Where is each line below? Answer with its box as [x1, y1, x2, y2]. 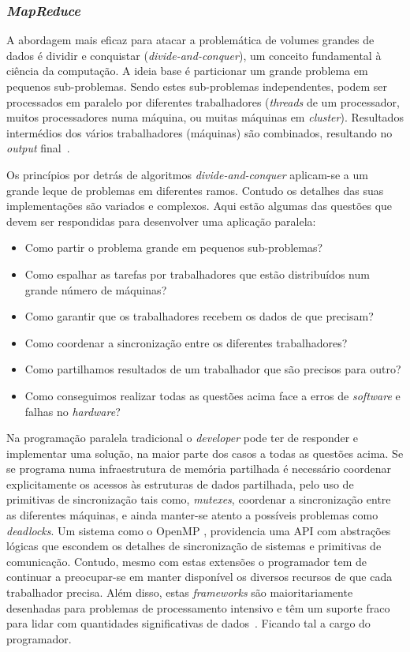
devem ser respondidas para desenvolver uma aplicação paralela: [6, 212, 316, 229]
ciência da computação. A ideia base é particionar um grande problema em [6, 62, 368, 79]
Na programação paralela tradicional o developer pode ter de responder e [6, 429, 359, 446]
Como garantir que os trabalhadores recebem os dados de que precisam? [24, 308, 374, 324]
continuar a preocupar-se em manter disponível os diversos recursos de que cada [6, 568, 393, 585]
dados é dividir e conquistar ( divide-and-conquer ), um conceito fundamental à [6, 47, 382, 63]
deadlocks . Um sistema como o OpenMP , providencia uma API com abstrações [6, 522, 391, 538]
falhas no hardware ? [24, 403, 121, 419]
